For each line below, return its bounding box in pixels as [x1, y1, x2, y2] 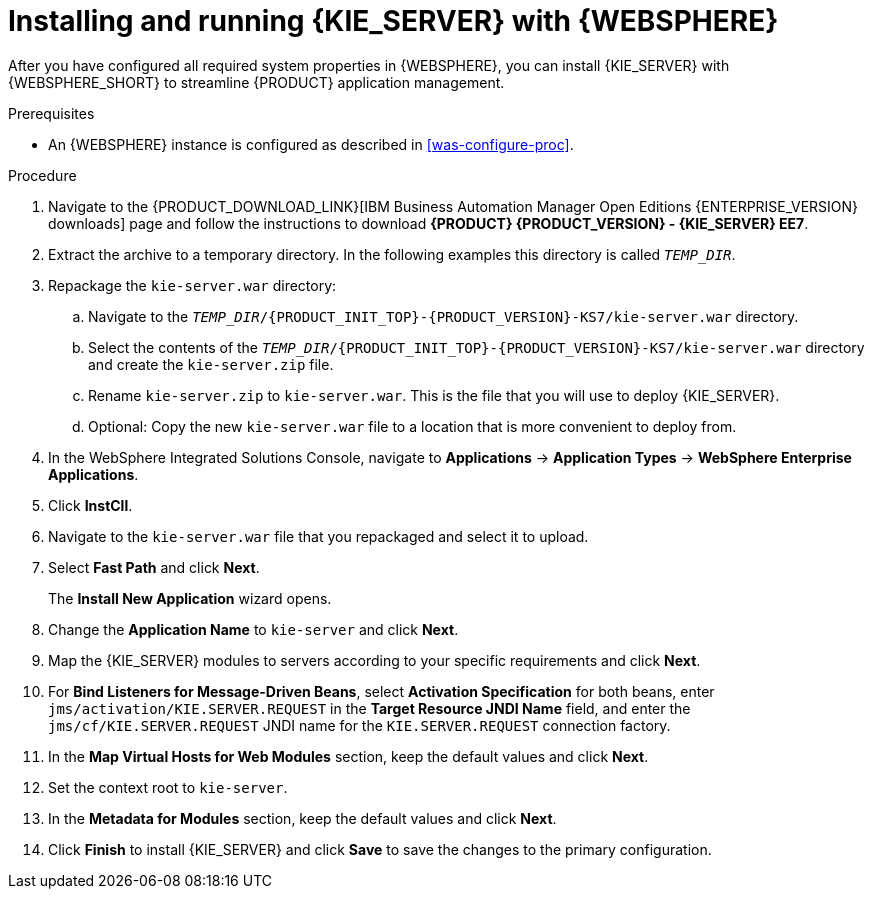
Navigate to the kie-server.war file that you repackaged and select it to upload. [48, 527, 589, 545]
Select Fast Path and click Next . [48, 558, 260, 576]
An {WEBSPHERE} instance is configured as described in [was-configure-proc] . [48, 135, 574, 153]
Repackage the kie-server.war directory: [48, 276, 337, 294]
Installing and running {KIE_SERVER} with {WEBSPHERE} [8, 4, 779, 38]
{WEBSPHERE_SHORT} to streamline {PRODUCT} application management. [8, 73, 505, 91]
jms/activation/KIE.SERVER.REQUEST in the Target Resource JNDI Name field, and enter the [48, 699, 691, 717]
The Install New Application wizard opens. [48, 589, 332, 607]
